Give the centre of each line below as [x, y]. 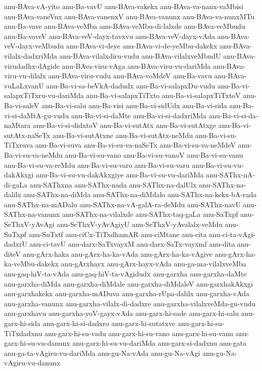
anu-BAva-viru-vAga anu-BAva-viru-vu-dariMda [136, 65]
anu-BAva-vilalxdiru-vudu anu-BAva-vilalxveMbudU [140, 55]
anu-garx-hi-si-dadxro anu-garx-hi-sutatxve [109, 323]
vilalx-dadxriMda [31, 55]
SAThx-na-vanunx [32, 214]
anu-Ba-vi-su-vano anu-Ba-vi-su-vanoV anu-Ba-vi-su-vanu [154, 154]
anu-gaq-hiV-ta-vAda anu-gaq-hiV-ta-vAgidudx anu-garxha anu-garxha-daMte [125, 274]
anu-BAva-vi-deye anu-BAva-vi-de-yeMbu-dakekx [142, 46]
